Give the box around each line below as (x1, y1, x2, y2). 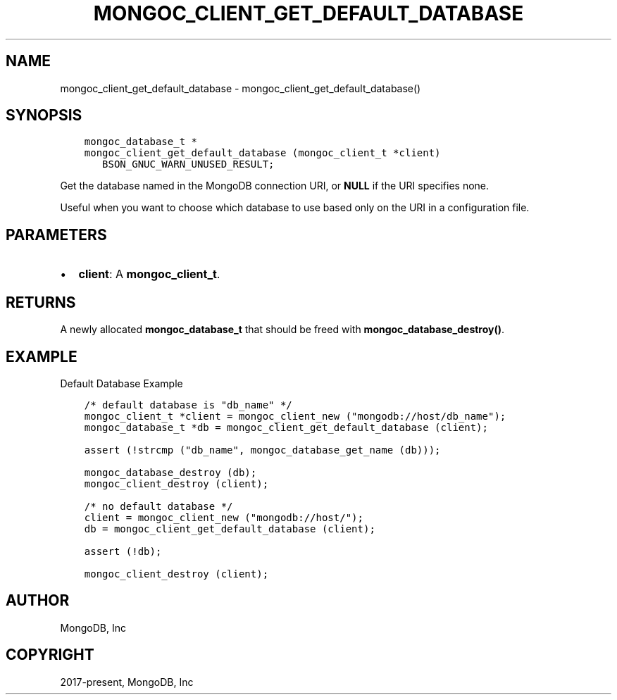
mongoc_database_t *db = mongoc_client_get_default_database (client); (84, 421, 488, 433)
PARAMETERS (6, 225, 107, 244)
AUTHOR (6, 592, 70, 610)
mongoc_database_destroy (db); (84, 466, 257, 478)
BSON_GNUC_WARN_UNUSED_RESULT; (102, 158, 275, 170)
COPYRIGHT (6, 646, 94, 664)
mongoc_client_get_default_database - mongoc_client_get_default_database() (60, 82, 421, 94)
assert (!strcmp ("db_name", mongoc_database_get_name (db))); (84, 444, 441, 456)
